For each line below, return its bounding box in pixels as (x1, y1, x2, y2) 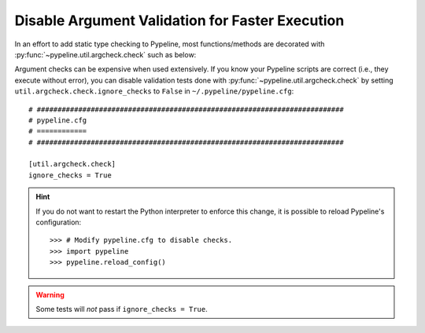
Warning (35, 290, 65, 299)
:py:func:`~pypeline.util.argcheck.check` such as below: (14, 49, 197, 59)
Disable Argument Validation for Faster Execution (14, 12, 345, 29)
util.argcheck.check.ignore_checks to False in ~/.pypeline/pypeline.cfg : (14, 86, 294, 96)
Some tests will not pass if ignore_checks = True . (35, 304, 208, 313)
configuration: (35, 218, 82, 227)
